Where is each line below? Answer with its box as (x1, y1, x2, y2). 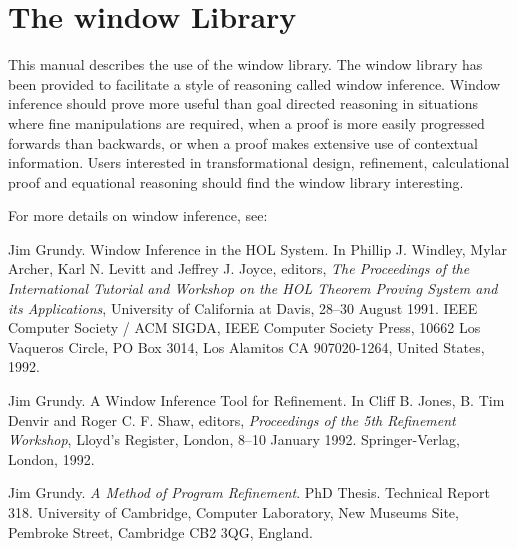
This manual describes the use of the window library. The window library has (8, 54, 483, 75)
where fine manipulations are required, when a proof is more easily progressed (8, 112, 485, 133)
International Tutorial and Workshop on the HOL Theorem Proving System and (8, 278, 498, 299)
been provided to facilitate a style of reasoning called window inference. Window (8, 73, 501, 94)
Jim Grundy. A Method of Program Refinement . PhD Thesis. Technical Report (8, 482, 490, 503)
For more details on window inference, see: (8, 205, 268, 226)
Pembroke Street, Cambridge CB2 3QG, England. (8, 521, 313, 542)
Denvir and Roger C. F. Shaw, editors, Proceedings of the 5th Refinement (8, 409, 456, 430)
